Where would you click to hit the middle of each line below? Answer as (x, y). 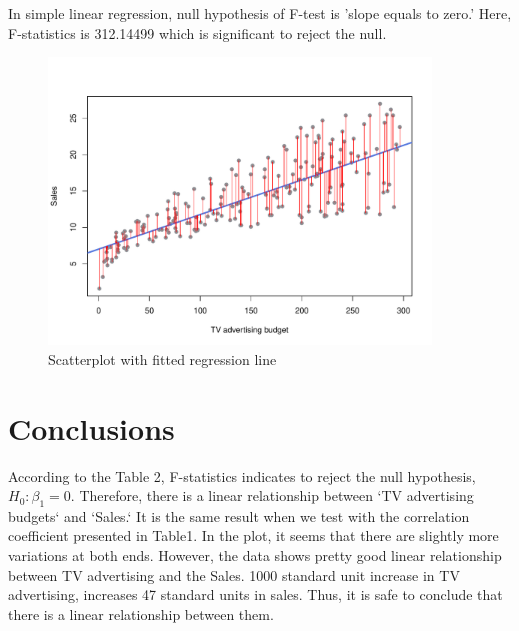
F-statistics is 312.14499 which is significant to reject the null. (197, 32)
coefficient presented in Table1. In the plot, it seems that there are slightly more (253, 535)
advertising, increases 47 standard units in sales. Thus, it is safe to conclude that (255, 594)
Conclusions (91, 427)
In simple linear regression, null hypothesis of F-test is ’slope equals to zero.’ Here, (260, 13)
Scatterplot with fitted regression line (162, 358)
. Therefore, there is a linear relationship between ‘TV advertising (272, 495)
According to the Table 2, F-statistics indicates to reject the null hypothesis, (242, 475)
